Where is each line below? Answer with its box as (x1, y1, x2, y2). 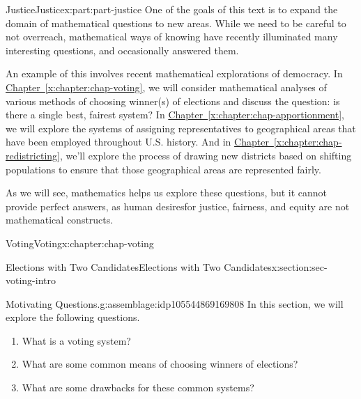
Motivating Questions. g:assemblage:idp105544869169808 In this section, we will (6, 296, 344, 311)
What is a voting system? (22, 333, 131, 347)
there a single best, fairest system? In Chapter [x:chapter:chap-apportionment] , (6, 107, 344, 122)
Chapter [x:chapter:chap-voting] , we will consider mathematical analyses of (6, 79, 327, 94)
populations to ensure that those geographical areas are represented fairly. (6, 162, 321, 176)
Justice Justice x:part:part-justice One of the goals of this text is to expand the (6, 2, 338, 16)
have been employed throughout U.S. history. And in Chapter (6, 134, 269, 149)
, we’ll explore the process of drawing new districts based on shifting (59, 148, 352, 162)
